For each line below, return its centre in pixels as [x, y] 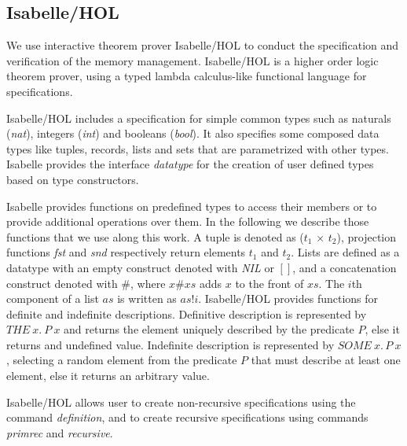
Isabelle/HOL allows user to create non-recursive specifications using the [181, 402]
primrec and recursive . [60, 432]
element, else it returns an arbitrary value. [108, 376]
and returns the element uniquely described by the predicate [209, 329]
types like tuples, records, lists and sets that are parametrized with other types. [198, 148]
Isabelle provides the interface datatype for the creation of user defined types [190, 164]
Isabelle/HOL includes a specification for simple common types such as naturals [199, 118]
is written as [147, 299]
